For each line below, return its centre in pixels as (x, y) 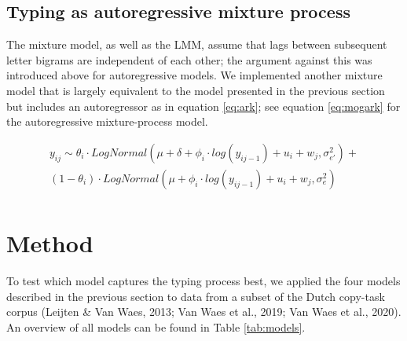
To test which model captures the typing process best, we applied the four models (203, 280)
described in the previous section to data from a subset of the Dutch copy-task (196, 296)
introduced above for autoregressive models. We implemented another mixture (194, 75)
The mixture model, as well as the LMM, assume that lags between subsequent (197, 44)
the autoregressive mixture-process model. (107, 121)
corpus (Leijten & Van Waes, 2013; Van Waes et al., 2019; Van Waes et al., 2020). (204, 312)
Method (50, 243)
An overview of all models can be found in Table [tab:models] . (156, 326)
